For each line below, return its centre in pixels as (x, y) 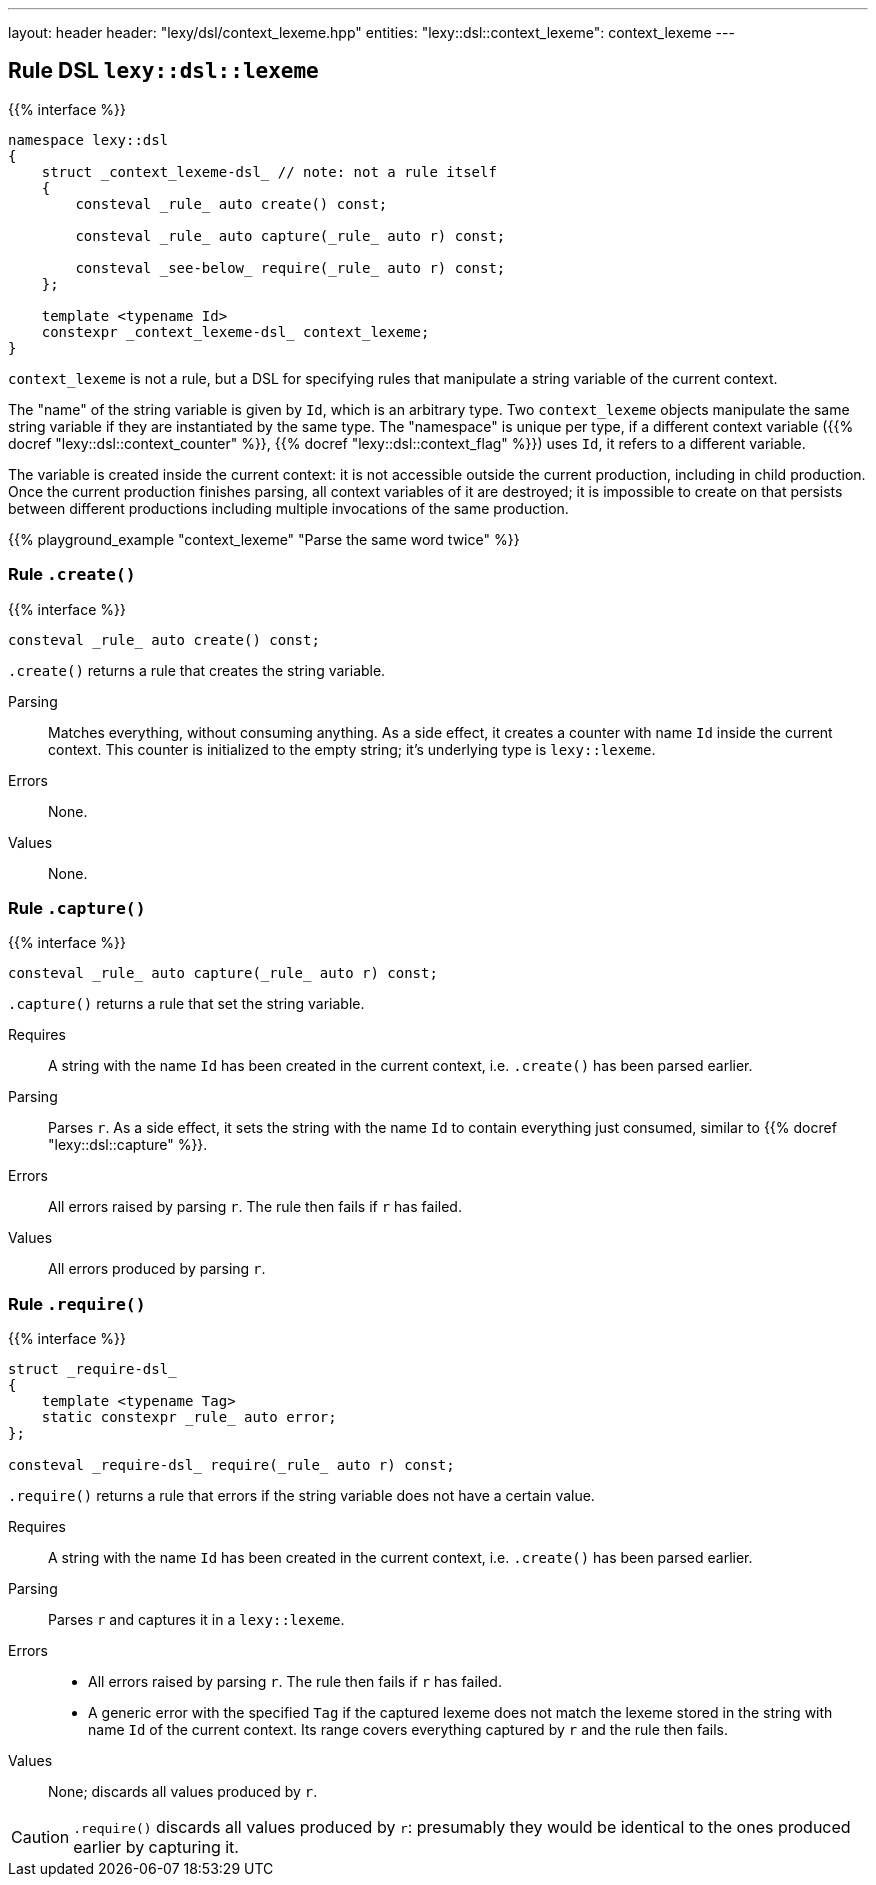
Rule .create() (72, 574)
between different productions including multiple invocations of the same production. (288, 508)
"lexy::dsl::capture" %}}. (128, 1145)
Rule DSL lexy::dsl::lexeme (163, 71)
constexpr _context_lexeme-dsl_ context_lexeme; (235, 331)
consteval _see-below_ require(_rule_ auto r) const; (290, 267)
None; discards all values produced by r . (183, 1792)
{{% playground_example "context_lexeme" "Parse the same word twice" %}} (264, 539)
